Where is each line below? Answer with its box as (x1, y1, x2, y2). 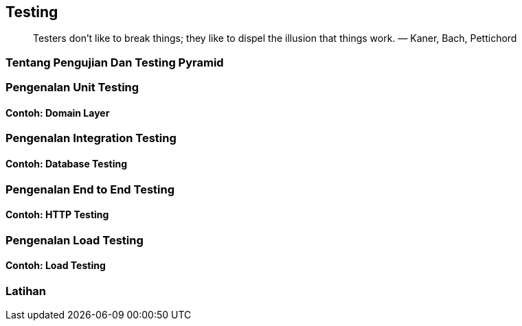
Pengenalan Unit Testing (5, 80, 139, 95)
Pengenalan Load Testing (5, 233, 144, 247)
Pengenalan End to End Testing (5, 182, 174, 196)
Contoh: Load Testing (5, 259, 106, 272)
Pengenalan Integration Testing (5, 131, 177, 145)
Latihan (5, 284, 47, 299)
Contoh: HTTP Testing (5, 209, 109, 221)
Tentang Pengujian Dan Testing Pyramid (5, 55, 224, 69)
